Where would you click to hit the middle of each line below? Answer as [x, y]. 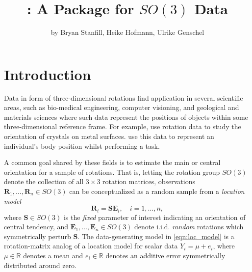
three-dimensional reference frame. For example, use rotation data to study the [123, 126]
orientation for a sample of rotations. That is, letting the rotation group [112, 172]
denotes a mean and [53, 256]
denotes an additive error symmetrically [165, 256]
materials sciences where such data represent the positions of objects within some [126, 117]
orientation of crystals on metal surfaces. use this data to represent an [109, 136]
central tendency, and [36, 227]
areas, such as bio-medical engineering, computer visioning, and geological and [122, 107]
